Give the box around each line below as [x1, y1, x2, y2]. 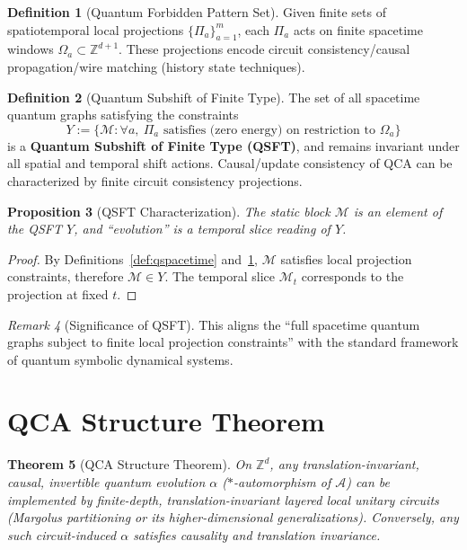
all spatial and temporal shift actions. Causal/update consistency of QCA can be [7, 154, 453, 173]
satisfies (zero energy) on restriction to [163, 123, 375, 137]
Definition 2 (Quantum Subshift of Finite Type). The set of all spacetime [7, 87, 420, 106]
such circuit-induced [7, 525, 117, 544]
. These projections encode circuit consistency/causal [119, 40, 410, 58]
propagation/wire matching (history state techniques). [7, 57, 305, 75]
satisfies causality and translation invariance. [133, 525, 381, 544]
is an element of [353, 201, 443, 220]
